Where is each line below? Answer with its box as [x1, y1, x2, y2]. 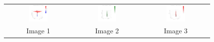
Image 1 [26, 26, 50, 36]
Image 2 [95, 26, 119, 36]
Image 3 [164, 26, 188, 36]
